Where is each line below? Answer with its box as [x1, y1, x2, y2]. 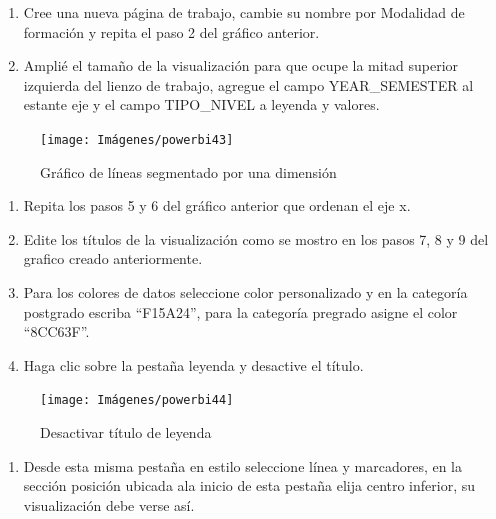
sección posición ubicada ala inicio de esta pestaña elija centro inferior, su [23, 475, 476, 496]
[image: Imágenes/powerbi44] [40, 393, 234, 408]
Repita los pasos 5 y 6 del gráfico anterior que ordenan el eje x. [23, 195, 411, 216]
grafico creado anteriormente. [23, 248, 203, 269]
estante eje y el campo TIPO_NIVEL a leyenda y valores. [23, 94, 380, 115]
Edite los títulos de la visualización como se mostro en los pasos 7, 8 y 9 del [23, 228, 489, 249]
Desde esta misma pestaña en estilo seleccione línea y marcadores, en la [23, 455, 463, 476]
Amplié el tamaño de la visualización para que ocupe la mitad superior [23, 55, 459, 76]
